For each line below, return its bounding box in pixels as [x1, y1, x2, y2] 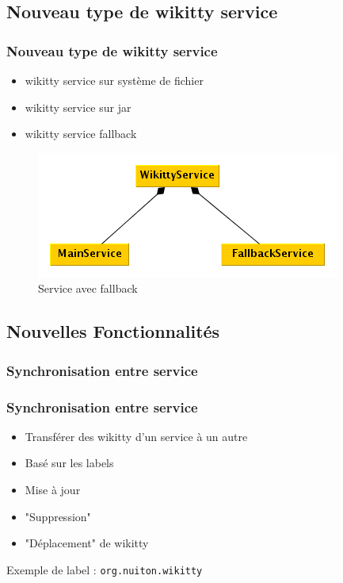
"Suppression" [25, 508, 91, 524]
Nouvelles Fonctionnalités [6, 319, 220, 343]
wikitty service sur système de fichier [25, 72, 204, 88]
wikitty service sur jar [25, 98, 131, 115]
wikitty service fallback [25, 125, 137, 142]
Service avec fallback [38, 280, 138, 297]
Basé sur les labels [25, 455, 114, 471]
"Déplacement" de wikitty [25, 535, 149, 551]
